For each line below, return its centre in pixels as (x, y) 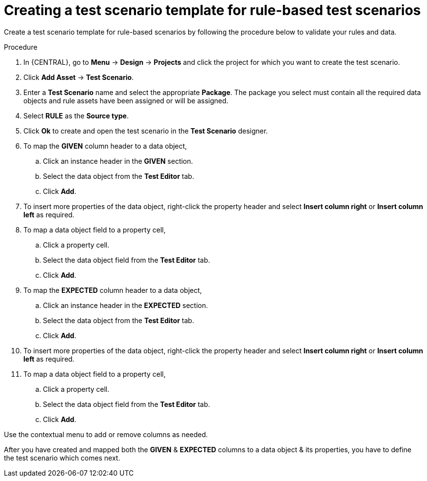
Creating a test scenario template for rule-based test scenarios (213, 10)
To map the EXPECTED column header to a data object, (113, 290)
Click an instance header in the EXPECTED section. (126, 305)
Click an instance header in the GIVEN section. (118, 161)
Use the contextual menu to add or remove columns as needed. (106, 434)
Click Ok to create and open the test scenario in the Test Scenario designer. (146, 131)
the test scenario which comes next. (62, 458)
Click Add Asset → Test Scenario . (79, 77)
